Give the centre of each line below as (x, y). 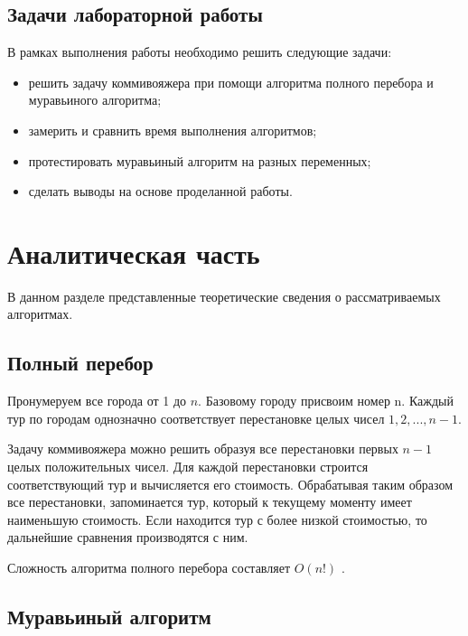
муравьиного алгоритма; (95, 100)
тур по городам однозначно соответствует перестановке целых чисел (196, 418)
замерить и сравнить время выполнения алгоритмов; (173, 130)
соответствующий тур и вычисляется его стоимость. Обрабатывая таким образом (230, 484)
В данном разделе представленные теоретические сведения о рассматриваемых (224, 296)
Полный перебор (80, 363)
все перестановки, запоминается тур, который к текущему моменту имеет (210, 502)
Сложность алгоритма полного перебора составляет (149, 568)
